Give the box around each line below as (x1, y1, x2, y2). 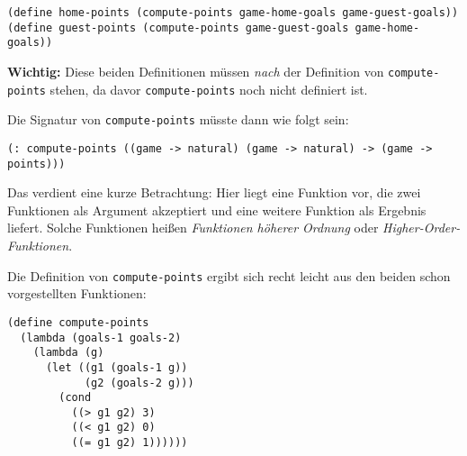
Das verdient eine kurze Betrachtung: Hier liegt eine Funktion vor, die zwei (7, 183, 421, 202)
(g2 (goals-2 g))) (84, 376, 194, 389)
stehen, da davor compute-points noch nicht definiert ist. (49, 79, 368, 98)
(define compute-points (7, 315, 149, 329)
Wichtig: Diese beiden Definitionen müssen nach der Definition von (7, 61, 384, 80)
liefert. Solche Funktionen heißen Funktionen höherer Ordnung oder (7, 218, 379, 237)
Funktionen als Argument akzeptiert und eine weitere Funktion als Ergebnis (7, 200, 427, 219)
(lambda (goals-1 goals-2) (20, 331, 182, 344)
